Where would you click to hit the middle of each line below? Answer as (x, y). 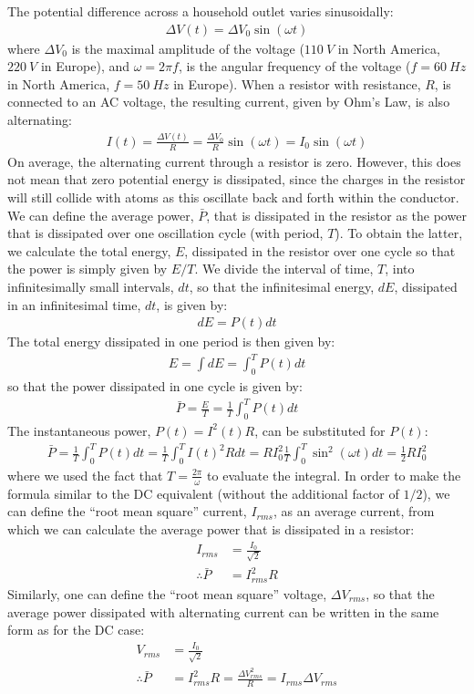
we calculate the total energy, (89, 250)
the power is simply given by (88, 269)
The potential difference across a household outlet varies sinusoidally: (201, 11)
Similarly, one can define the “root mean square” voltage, (167, 593)
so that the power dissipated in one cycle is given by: (155, 386)
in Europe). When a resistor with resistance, (297, 83)
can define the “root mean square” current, (127, 511)
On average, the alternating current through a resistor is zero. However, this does (234, 161)
